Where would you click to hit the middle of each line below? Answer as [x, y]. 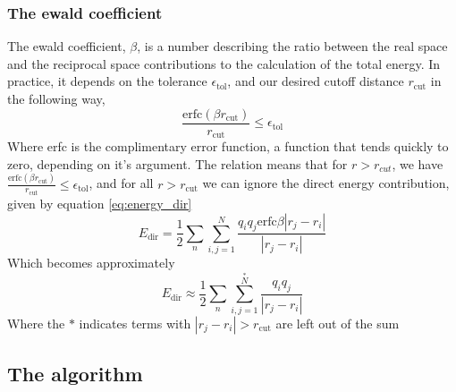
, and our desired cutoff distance [316, 81]
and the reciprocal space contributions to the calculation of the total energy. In [224, 63]
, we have [418, 163]
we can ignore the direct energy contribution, [326, 183]
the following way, [56, 98]
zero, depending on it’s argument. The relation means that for [177, 163]
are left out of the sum [338, 323]
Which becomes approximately [91, 263]
